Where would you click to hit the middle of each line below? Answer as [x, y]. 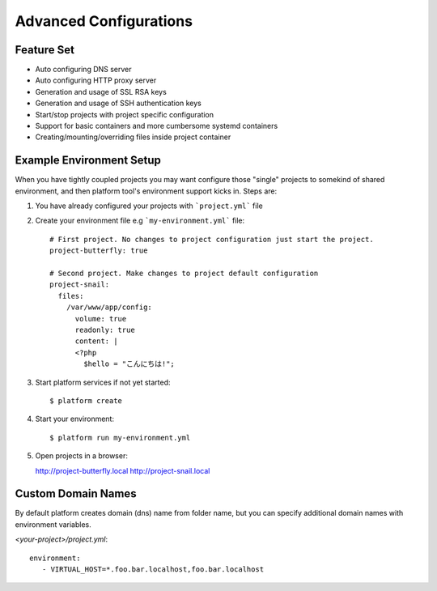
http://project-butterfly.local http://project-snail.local [123, 470]
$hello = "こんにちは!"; [129, 364]
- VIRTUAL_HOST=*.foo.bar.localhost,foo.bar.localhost [153, 569]
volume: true [101, 319]
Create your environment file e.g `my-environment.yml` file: [140, 221]
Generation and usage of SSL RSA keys [101, 91]
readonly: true [105, 330]
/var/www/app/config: [109, 307]
